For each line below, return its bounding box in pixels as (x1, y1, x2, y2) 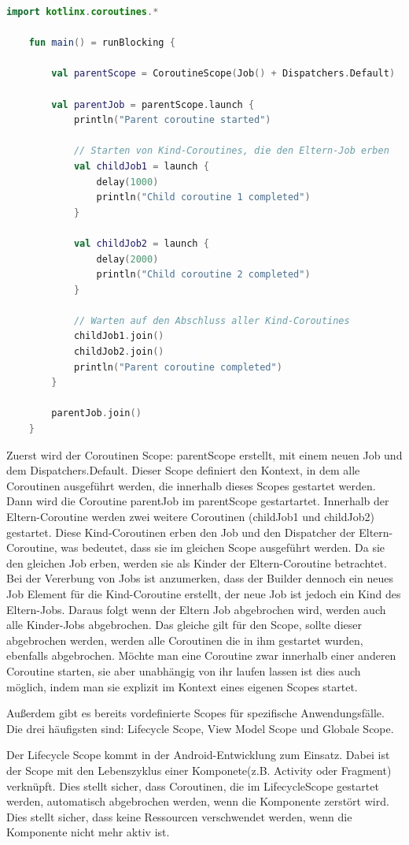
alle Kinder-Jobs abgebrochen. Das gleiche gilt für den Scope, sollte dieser (6, 616, 362, 633)
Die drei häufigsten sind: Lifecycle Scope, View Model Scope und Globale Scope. (6, 720, 394, 736)
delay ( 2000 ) (96, 253, 159, 265)
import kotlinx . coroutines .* (6, 6, 159, 17)
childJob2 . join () (73, 346, 164, 358)
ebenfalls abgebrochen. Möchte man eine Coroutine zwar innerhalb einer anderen (6, 647, 396, 664)
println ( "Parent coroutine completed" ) (73, 361, 282, 373)
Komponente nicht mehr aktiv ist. (6, 824, 170, 840)
